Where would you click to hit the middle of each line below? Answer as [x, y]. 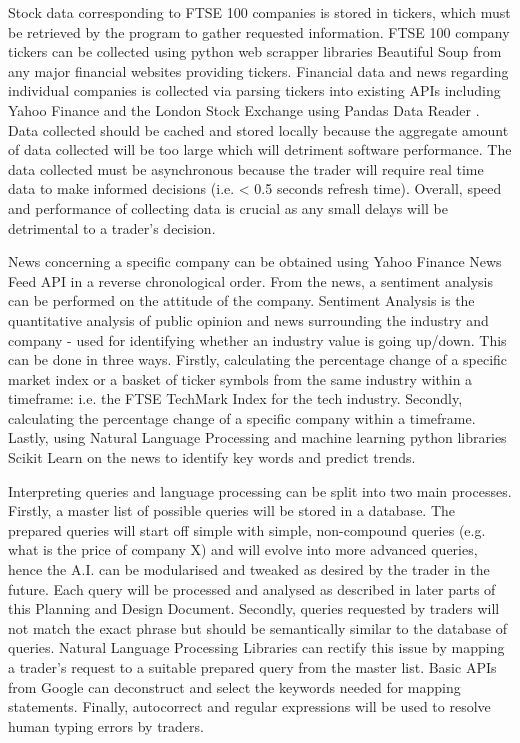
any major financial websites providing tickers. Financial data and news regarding [258, 70]
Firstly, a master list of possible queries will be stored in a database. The [232, 510]
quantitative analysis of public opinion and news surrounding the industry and [248, 319]
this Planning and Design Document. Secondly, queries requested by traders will [254, 608]
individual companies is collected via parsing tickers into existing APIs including [254, 90]
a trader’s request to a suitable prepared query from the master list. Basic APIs [252, 667]
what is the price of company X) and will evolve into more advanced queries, [243, 549]
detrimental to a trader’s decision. [112, 227]
